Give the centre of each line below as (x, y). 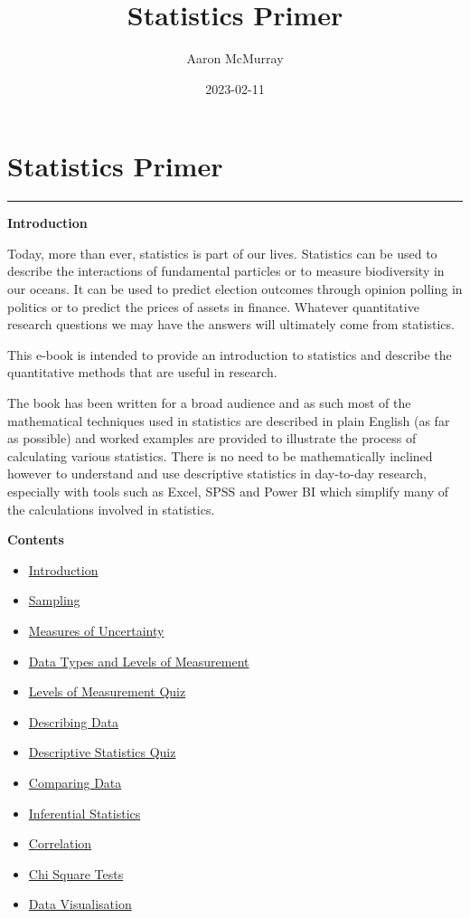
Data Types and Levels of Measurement (139, 661)
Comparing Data (75, 782)
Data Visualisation (80, 904)
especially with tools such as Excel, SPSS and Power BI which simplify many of (228, 491)
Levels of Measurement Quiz (107, 691)
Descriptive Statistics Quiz (102, 752)
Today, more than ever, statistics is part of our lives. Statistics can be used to (222, 253)
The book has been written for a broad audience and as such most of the (209, 402)
